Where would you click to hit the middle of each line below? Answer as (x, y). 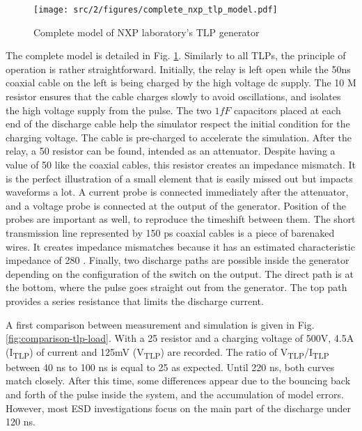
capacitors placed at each (287, 110)
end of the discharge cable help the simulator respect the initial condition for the (178, 124)
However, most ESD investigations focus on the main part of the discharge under (178, 408)
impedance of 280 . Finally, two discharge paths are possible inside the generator (178, 260)
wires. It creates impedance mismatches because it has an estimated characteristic (180, 246)
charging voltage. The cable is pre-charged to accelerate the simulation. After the (179, 137)
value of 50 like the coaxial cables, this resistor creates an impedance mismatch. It (181, 164)
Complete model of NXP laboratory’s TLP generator (147, 32)
